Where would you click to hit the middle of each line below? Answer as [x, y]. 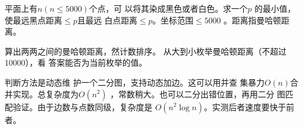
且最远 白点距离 [107, 20]
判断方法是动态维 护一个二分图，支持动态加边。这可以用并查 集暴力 [135, 82]
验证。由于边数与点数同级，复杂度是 [82, 106]
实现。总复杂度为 [45, 94]
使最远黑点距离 [33, 20]
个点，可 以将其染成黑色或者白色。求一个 [168, 8]
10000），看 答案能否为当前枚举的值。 [76, 62]
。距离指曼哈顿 [252, 20]
